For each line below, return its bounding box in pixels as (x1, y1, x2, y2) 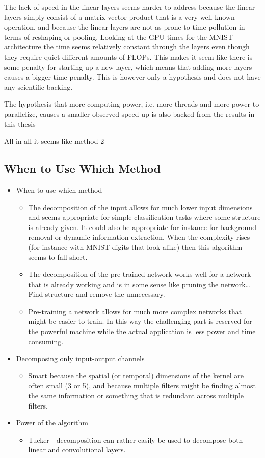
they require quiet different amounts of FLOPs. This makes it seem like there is (4, 51, 253, 62)
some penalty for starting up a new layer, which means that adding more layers (4, 61, 252, 72)
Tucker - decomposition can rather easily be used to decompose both (28, 434, 243, 445)
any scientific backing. (4, 81, 73, 92)
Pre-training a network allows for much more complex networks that (28, 306, 242, 316)
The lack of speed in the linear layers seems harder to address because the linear (4, 2, 255, 12)
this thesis (4, 118, 36, 129)
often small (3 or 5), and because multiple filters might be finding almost (28, 380, 256, 391)
